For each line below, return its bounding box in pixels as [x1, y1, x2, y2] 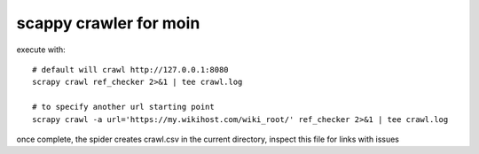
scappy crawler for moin [16, 13, 200, 33]
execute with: [16, 44, 66, 55]
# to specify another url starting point [32, 102, 215, 112]
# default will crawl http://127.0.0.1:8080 [32, 65, 230, 74]
